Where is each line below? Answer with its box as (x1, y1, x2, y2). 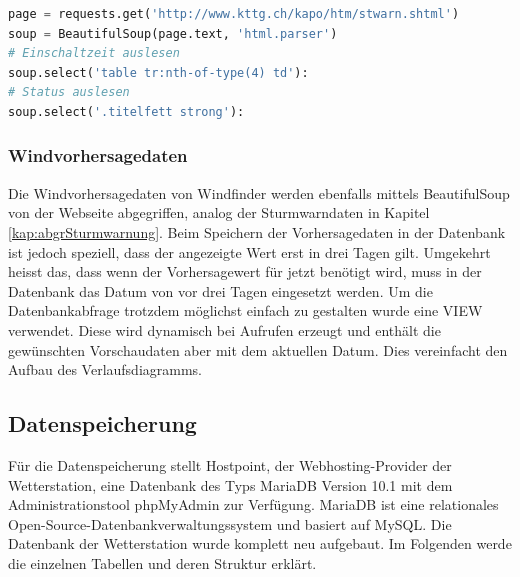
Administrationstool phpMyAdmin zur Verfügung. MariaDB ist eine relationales (8, 494, 499, 515)
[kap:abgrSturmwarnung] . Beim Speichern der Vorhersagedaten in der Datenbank (8, 221, 506, 242)
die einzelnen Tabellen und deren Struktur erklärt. (8, 552, 317, 573)
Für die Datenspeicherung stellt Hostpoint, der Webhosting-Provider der (8, 454, 452, 475)
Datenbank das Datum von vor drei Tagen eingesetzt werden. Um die (8, 280, 433, 301)
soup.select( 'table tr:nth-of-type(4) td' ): (8, 65, 309, 80)
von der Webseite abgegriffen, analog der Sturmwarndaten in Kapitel (8, 202, 430, 223)
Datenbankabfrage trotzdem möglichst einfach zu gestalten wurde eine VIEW (8, 300, 483, 321)
